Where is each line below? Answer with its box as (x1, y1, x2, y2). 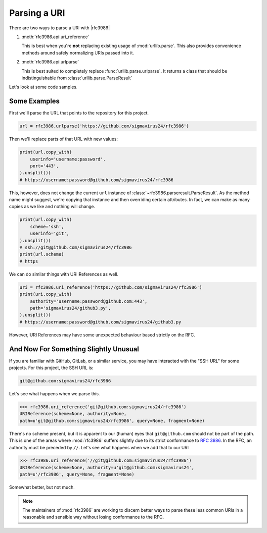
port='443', (30, 163, 59, 168)
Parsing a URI (9, 7, 65, 18)
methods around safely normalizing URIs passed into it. (21, 50, 134, 55)
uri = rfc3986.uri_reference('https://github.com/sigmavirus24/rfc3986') (19, 284, 202, 290)
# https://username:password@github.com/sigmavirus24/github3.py (19, 319, 181, 324)
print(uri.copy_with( (19, 291, 72, 297)
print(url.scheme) (19, 252, 64, 257)
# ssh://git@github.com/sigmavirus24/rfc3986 (19, 245, 132, 250)
